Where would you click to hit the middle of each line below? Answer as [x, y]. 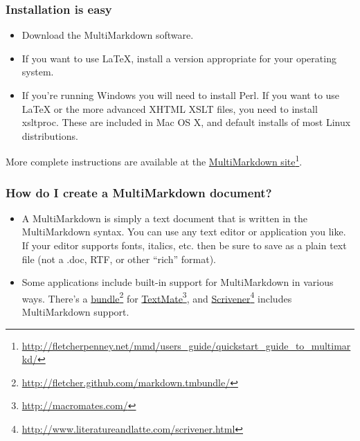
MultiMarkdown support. [75, 312]
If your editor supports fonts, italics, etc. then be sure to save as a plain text [184, 245]
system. [38, 72]
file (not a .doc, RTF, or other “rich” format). [119, 259]
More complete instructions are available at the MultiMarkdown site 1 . [154, 161]
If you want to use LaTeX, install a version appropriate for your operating [179, 58]
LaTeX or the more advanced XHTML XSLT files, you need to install [170, 108]
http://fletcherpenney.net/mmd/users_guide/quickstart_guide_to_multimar [186, 345]
